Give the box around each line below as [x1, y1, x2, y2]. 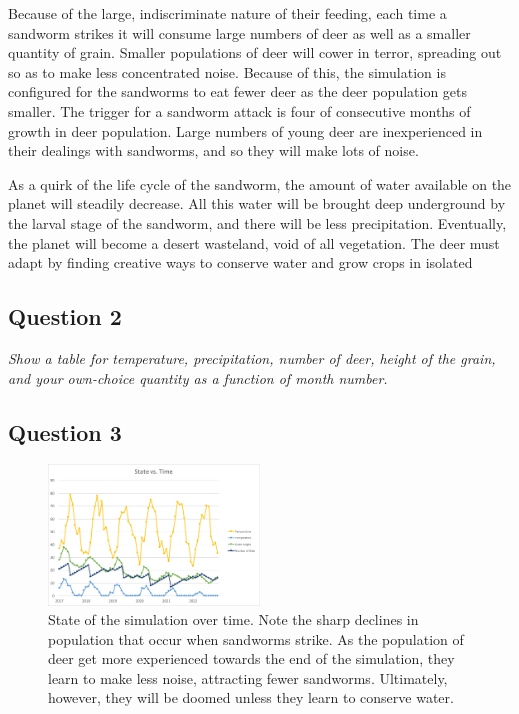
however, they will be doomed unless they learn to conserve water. [48, 687, 454, 708]
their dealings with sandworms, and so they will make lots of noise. [8, 140, 419, 161]
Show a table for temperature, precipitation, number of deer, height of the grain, [8, 347, 496, 368]
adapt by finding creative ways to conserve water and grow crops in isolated [8, 252, 473, 273]
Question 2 [8, 301, 122, 332]
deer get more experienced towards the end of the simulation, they [48, 648, 455, 669]
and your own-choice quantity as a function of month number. [8, 367, 388, 388]
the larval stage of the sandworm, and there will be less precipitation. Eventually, [8, 212, 507, 233]
